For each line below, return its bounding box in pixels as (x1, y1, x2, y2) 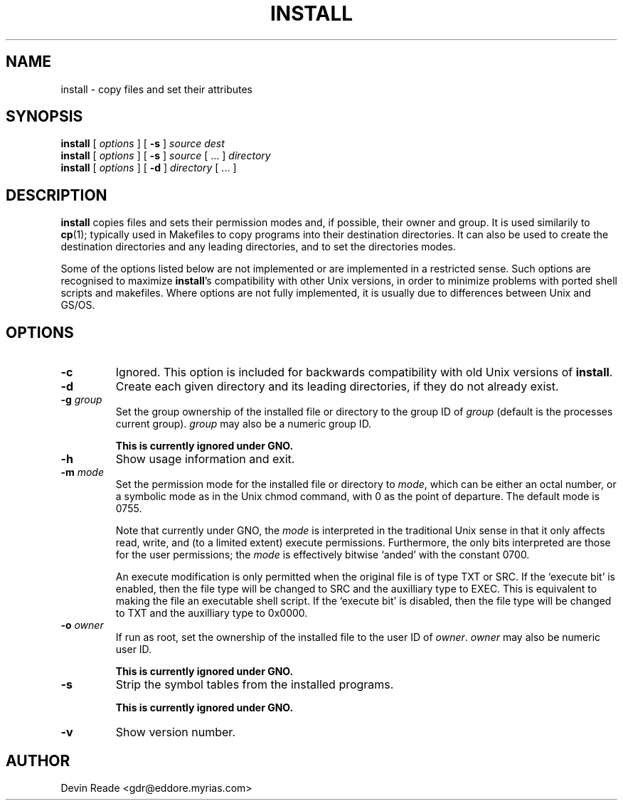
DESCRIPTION (6, 186, 107, 204)
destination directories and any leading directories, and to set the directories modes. (60, 240, 457, 253)
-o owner (60, 619, 104, 632)
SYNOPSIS (6, 107, 83, 126)
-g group (60, 393, 102, 406)
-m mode (60, 466, 104, 479)
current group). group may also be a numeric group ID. (115, 418, 372, 430)
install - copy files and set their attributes (60, 83, 252, 95)
